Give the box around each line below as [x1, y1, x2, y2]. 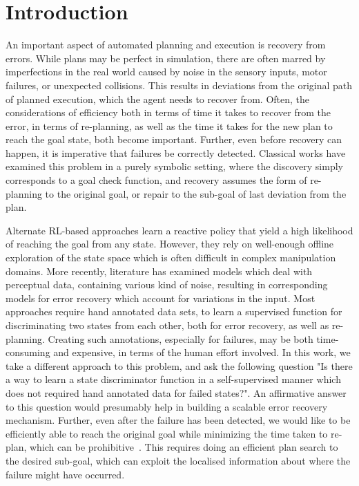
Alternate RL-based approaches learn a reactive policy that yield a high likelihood [6, 223, 353, 237]
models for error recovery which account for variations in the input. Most [6, 290, 316, 305]
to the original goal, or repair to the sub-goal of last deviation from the [45, 186, 347, 200]
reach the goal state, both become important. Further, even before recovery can [6, 132, 342, 147]
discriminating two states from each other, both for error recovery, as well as [6, 318, 329, 332]
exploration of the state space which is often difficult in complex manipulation [6, 250, 336, 265]
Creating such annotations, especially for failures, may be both [48, 331, 313, 346]
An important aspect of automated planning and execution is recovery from [6, 37, 326, 52]
